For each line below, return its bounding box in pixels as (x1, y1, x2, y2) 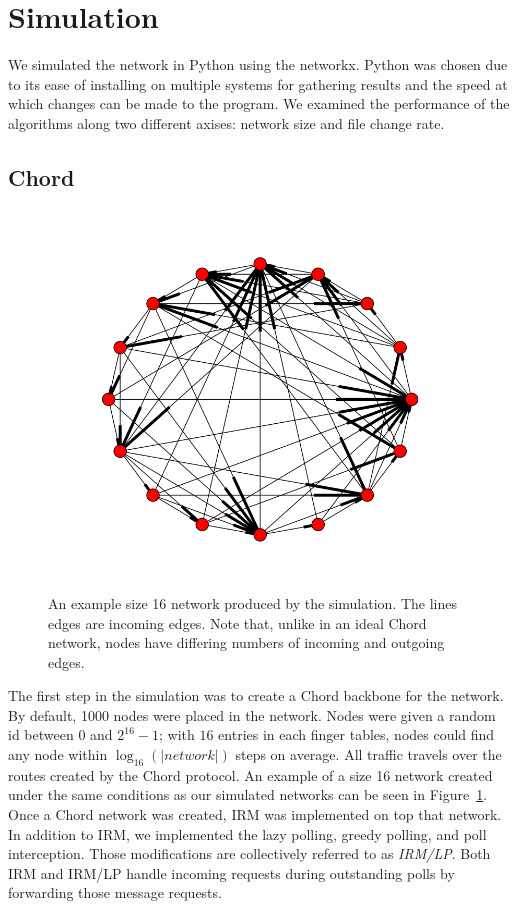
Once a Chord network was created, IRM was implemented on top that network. (8, 804, 502, 825)
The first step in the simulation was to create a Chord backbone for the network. (8, 685, 504, 706)
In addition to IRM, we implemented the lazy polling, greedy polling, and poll (8, 823, 487, 844)
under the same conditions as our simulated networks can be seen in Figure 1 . (8, 784, 488, 805)
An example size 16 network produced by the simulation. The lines (48, 592, 458, 613)
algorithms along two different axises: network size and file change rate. (8, 112, 445, 133)
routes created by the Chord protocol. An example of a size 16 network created (8, 764, 493, 785)
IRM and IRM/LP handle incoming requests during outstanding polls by (8, 862, 455, 883)
